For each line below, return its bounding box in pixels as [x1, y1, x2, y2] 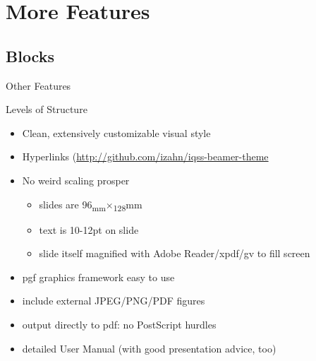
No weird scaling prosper [22, 172, 130, 187]
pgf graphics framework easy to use [22, 269, 175, 284]
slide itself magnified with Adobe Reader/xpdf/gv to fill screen [39, 246, 310, 261]
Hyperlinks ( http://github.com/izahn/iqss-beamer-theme [22, 149, 269, 164]
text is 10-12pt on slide [39, 222, 139, 237]
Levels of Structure [6, 102, 87, 117]
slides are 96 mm [39, 196, 106, 213]
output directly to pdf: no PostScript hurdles [22, 317, 217, 332]
